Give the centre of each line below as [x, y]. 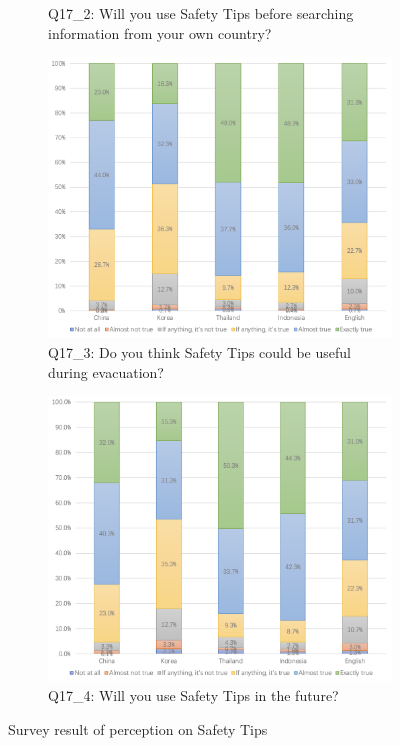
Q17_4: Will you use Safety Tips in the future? [193, 694]
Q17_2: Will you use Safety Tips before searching [201, 13]
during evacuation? [106, 371]
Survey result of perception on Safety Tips [138, 728]
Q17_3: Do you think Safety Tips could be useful [199, 351]
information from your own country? [160, 32]
